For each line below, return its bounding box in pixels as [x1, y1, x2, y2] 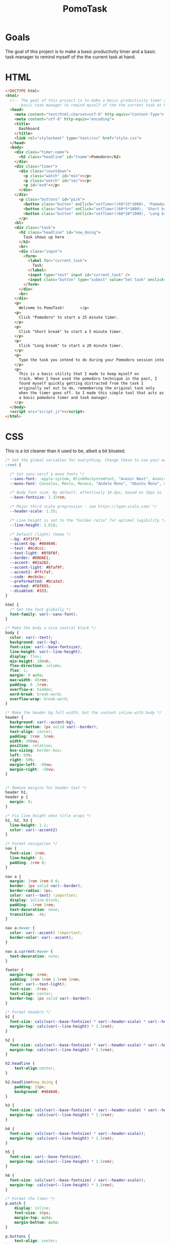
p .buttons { [5, 1234, 30, 1239]
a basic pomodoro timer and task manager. [18, 395, 110, 400]
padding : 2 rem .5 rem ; [10, 734, 56, 739]
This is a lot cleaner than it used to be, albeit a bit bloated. [5, 448, 126, 454]
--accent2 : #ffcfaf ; [10, 569, 53, 575]
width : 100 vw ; [10, 738, 39, 744]
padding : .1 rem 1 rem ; [10, 902, 56, 907]
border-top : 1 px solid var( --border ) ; [10, 996, 92, 1001]
